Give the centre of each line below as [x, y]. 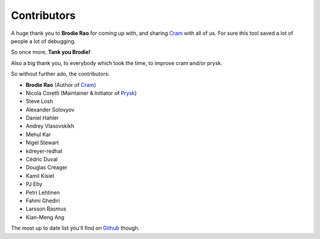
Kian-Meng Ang [45, 217]
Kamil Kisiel [40, 176]
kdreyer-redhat [44, 151]
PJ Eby [34, 184]
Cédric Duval [42, 159]
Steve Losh [39, 101]
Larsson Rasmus [46, 209]
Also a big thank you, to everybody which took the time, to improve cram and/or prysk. [117, 63]
